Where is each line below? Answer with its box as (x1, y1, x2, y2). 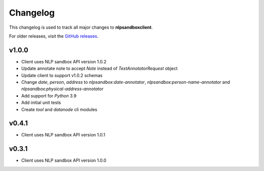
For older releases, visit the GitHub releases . (9, 33, 99, 39)
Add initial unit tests (21, 100, 61, 106)
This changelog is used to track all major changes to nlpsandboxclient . (9, 24, 153, 30)
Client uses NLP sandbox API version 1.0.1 (21, 132, 105, 138)
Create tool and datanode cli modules (21, 106, 97, 112)
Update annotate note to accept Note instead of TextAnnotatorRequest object (21, 66, 178, 72)
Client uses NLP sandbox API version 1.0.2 (21, 58, 107, 64)
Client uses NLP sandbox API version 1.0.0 (21, 157, 107, 163)
